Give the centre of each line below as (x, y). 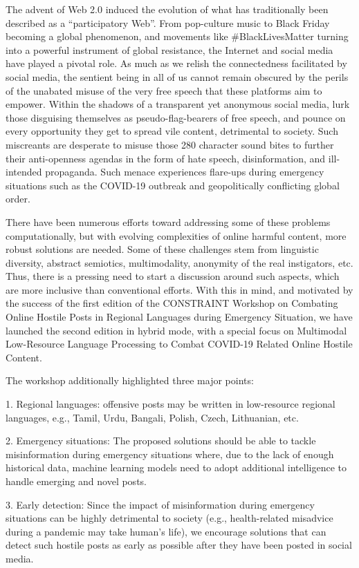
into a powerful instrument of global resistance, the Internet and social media (169, 49)
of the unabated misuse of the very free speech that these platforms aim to (164, 90)
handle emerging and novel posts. (76, 481)
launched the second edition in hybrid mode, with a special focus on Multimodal (176, 330)
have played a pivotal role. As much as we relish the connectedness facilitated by (176, 63)
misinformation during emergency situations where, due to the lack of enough (170, 454)
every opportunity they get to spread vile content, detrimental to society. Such (172, 131)
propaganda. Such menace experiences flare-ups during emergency (185, 172)
